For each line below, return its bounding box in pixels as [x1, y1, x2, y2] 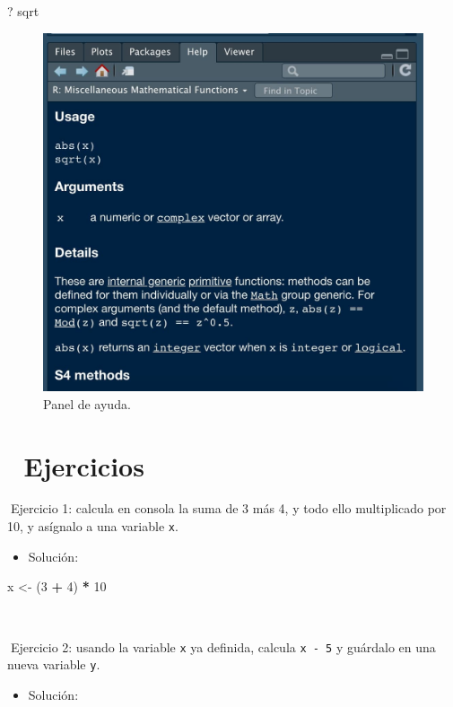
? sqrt [7, 2, 39, 20]
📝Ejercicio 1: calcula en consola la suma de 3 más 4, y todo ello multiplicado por [7, 499, 447, 518]
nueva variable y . [7, 655, 100, 674]
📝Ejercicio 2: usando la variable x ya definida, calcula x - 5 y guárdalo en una [7, 637, 436, 656]
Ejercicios [23, 447, 144, 484]
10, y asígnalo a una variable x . [7, 517, 179, 536]
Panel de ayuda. [43, 394, 131, 413]
